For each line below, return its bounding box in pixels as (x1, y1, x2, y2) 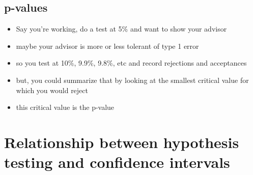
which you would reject (16, 84, 89, 95)
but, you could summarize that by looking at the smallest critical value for (16, 74, 249, 85)
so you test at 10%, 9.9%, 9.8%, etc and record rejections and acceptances (16, 57, 247, 68)
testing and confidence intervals (4, 152, 230, 172)
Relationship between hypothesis (4, 131, 239, 152)
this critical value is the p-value (16, 102, 115, 112)
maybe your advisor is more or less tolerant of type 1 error (16, 40, 199, 51)
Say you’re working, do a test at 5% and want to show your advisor (16, 23, 227, 34)
